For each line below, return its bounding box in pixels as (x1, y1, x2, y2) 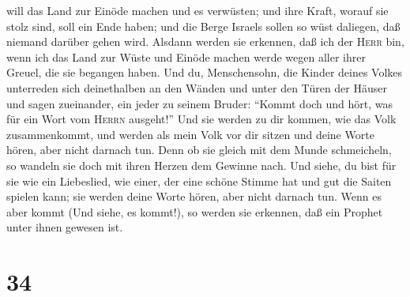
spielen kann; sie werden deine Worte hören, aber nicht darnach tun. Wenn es (6, 188, 382, 205)
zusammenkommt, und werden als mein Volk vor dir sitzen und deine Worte (6, 126, 374, 142)
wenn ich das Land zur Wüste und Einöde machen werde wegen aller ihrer (6, 48, 366, 65)
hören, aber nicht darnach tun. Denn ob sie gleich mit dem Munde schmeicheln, (6, 141, 392, 158)
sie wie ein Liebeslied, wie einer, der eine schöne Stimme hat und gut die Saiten (6, 172, 392, 189)
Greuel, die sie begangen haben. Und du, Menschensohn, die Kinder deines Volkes (6, 64, 403, 81)
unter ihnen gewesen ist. (6, 219, 123, 235)
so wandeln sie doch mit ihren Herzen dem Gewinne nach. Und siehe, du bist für (6, 156, 397, 173)
